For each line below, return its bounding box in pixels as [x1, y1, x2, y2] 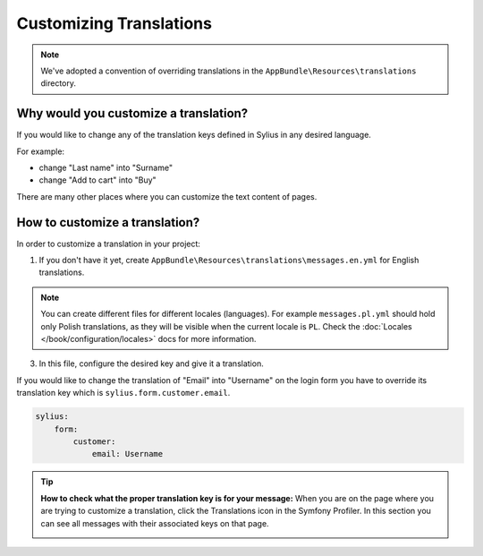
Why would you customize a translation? [16, 106, 249, 121]
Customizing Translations [16, 13, 212, 33]
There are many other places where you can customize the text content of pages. [16, 191, 318, 201]
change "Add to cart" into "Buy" [38, 175, 157, 185]
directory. [40, 78, 76, 89]
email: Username [91, 449, 164, 459]
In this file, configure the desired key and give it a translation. [38, 358, 264, 369]
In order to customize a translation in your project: [16, 238, 201, 249]
